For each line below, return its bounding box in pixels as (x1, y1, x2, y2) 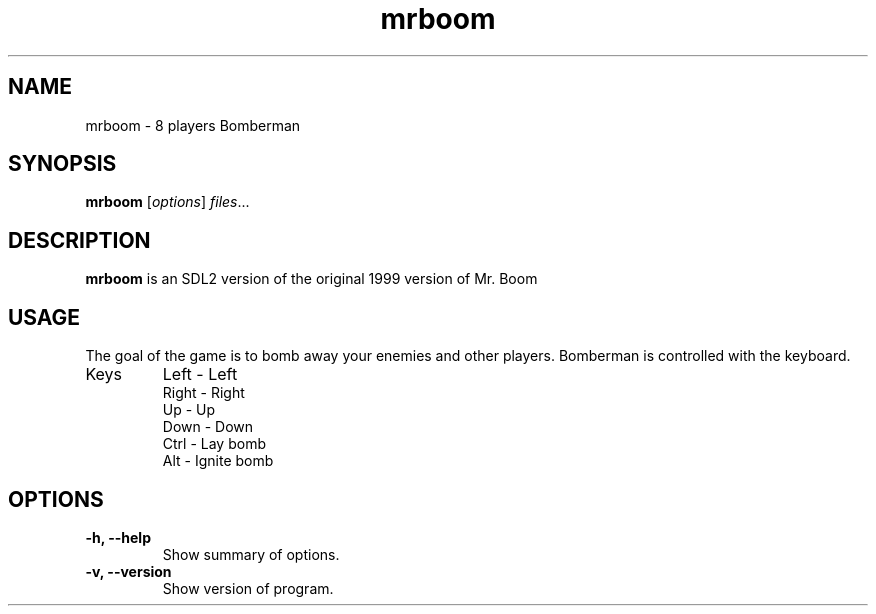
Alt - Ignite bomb (162, 452, 274, 470)
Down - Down (162, 418, 254, 436)
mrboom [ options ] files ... (85, 193, 250, 211)
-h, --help (85, 528, 151, 546)
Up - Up (162, 401, 216, 419)
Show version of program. (162, 579, 334, 597)
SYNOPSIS (8, 151, 117, 177)
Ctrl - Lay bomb (162, 435, 266, 453)
